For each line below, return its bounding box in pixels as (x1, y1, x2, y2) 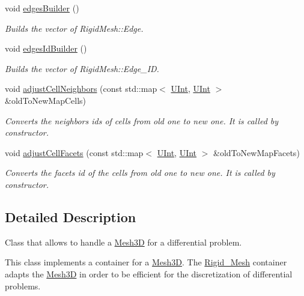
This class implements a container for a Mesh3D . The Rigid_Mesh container (5, 256, 287, 268)
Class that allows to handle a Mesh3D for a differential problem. (5, 235, 242, 248)
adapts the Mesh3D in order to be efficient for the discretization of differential (5, 267, 293, 280)
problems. (5, 279, 41, 292)
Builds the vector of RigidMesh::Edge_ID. (5, 62, 159, 74)
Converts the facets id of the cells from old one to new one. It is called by (5, 166, 275, 179)
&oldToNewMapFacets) (213, 146, 300, 159)
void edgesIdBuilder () (5, 42, 87, 55)
